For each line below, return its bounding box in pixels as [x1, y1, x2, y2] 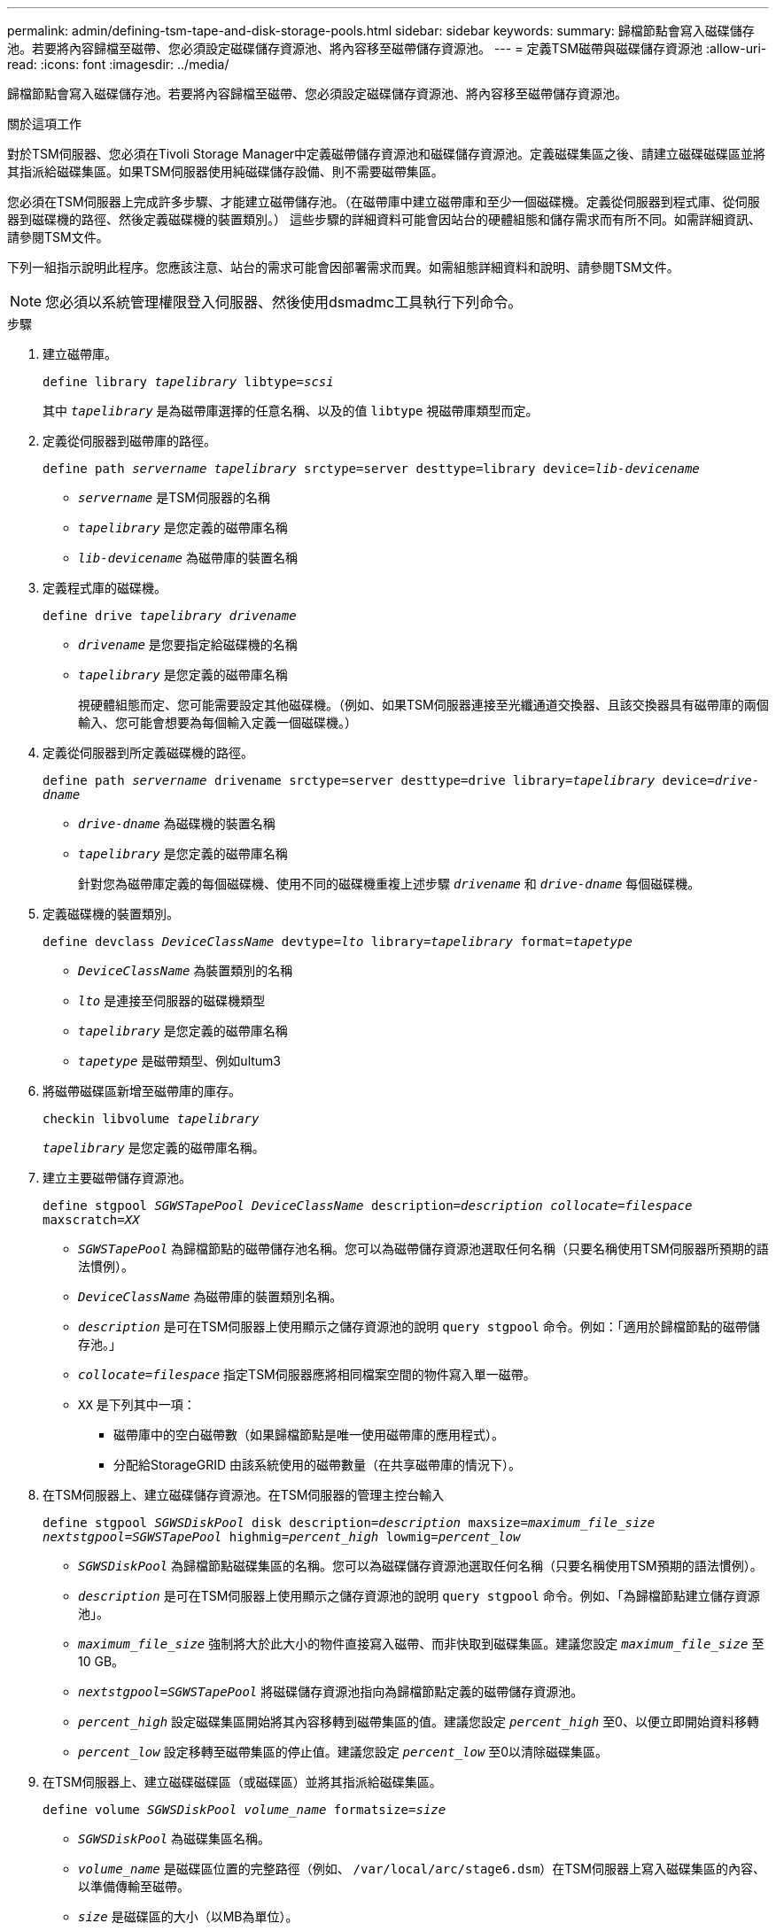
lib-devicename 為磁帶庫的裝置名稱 [78, 550, 298, 565]
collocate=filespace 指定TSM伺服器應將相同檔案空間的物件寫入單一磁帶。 [78, 1367, 536, 1382]
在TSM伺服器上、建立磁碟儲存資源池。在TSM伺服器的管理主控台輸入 [43, 1487, 445, 1502]
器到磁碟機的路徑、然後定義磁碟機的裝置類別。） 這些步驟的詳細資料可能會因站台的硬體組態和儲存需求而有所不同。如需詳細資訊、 [7, 212, 761, 227]
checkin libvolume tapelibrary [43, 1112, 260, 1126]
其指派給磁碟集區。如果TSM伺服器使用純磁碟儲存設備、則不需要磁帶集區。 [7, 164, 444, 179]
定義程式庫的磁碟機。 [43, 580, 167, 595]
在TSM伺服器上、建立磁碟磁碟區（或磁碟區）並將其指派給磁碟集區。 [43, 1774, 442, 1789]
